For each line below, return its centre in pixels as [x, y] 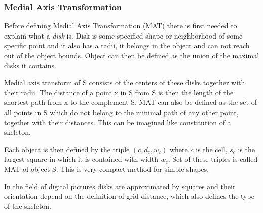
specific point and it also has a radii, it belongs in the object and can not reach [127, 45]
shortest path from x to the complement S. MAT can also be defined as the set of [130, 102]
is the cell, [212, 149]
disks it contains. [30, 65]
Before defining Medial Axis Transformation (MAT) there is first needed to [121, 26]
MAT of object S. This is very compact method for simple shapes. [107, 169]
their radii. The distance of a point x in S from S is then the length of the [119, 92]
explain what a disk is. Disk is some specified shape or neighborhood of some [123, 35]
